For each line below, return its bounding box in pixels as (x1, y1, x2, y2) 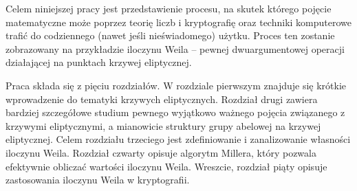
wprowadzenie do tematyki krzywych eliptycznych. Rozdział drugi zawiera (6, 91, 318, 106)
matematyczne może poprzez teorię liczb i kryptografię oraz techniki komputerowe (6, 14, 352, 29)
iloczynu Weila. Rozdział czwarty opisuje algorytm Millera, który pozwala (6, 145, 316, 159)
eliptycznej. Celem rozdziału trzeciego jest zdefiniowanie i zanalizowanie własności (6, 132, 351, 146)
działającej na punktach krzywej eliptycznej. (6, 55, 192, 69)
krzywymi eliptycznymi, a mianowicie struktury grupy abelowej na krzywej (6, 118, 321, 133)
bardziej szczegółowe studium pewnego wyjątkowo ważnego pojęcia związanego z (6, 105, 345, 120)
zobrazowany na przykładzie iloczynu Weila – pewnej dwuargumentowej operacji (6, 41, 345, 56)
